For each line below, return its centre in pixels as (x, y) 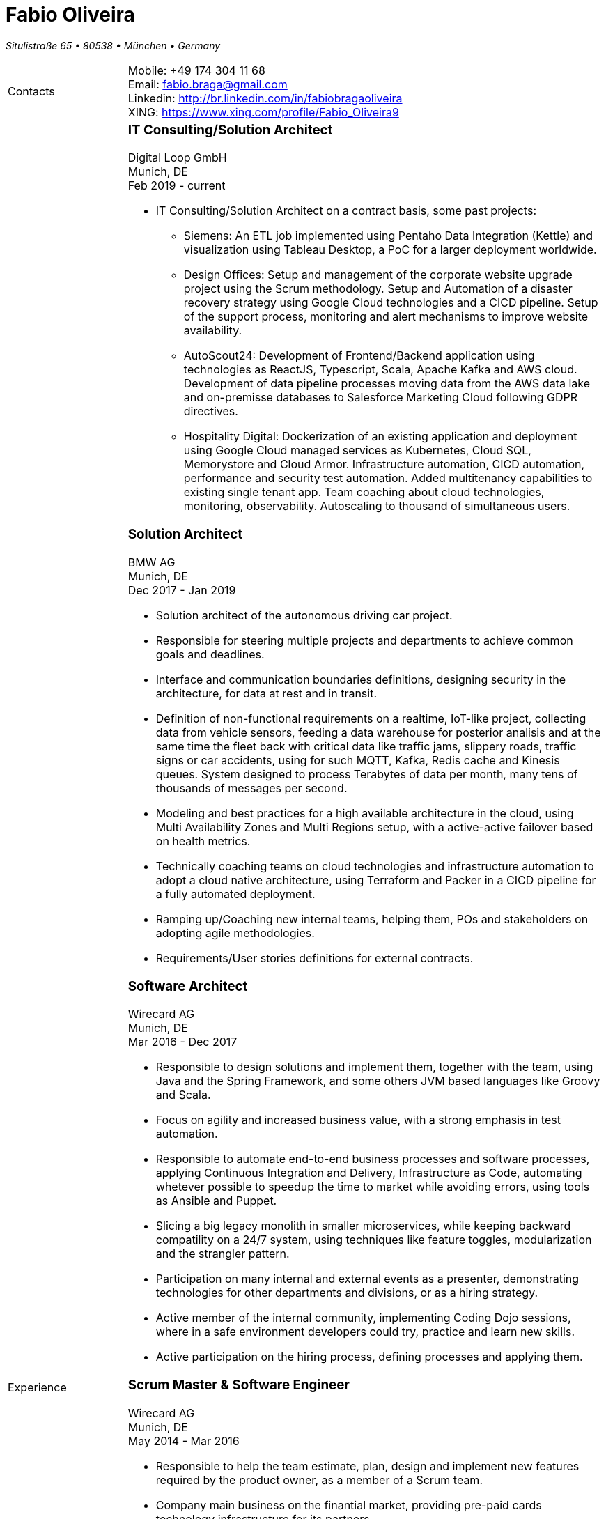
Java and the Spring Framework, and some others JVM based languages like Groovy (378, 1081)
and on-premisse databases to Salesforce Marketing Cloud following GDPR (381, 398)
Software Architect (188, 986)
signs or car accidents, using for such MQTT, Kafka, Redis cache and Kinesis (358, 760)
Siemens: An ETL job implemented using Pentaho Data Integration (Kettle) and (388, 236)
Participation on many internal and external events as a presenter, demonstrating (367, 1279)
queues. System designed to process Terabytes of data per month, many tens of (367, 774)
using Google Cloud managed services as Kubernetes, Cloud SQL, (357, 450)
